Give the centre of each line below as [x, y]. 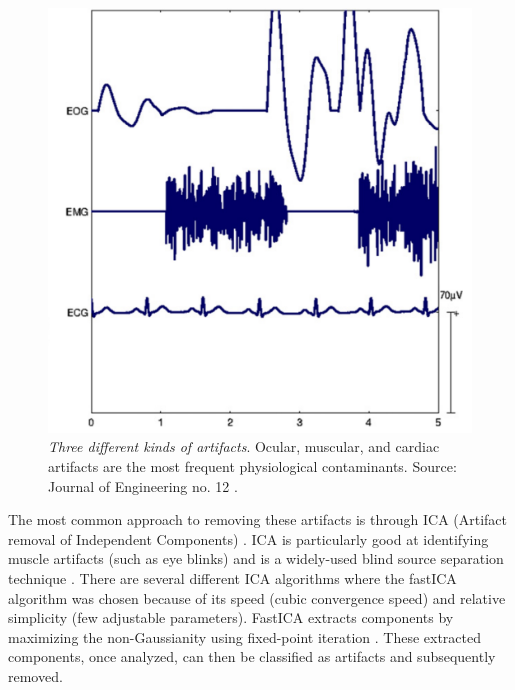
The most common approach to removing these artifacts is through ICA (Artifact [258, 519]
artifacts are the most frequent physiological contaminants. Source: [252, 466]
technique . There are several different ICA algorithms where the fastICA [232, 577]
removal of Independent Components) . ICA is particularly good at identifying [248, 538]
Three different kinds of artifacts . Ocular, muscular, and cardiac [244, 446]
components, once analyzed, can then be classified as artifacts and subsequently [252, 656]
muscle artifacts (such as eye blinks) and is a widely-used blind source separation [256, 558]
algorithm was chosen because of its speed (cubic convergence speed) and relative [257, 597]
